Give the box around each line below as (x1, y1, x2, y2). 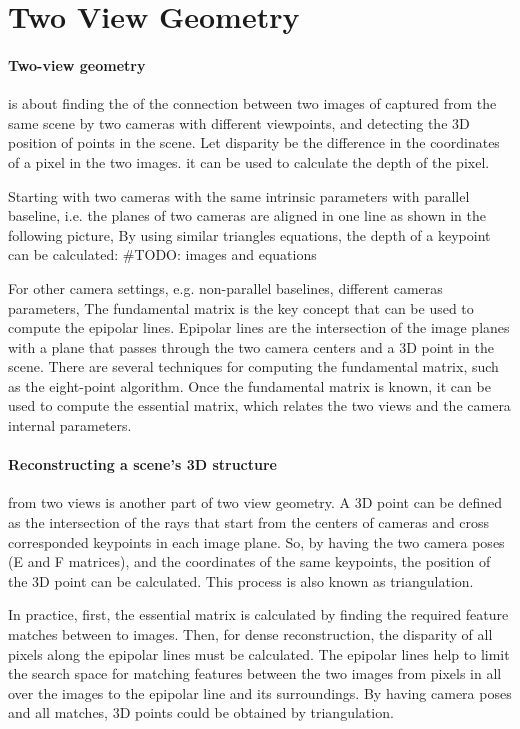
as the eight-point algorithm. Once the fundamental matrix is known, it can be (8, 375, 491, 396)
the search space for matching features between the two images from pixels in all (8, 663, 502, 684)
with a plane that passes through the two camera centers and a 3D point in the (8, 336, 494, 357)
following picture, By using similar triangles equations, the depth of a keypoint (8, 224, 491, 245)
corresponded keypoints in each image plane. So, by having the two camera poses (8, 531, 505, 552)
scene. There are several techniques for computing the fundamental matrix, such (8, 356, 499, 377)
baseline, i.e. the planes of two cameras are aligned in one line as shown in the (8, 205, 486, 226)
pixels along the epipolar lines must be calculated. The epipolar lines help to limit (8, 643, 510, 664)
